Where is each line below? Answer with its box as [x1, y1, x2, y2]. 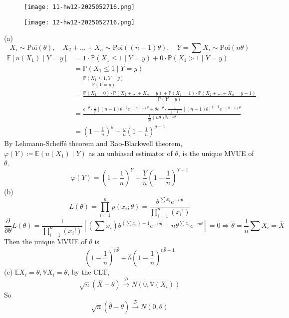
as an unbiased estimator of [88, 148, 173, 158]
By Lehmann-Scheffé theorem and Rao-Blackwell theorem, [4, 138, 183, 148]
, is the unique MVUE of [178, 148, 254, 158]
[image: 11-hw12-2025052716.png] [24, 3, 135, 10]
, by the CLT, [67, 267, 109, 277]
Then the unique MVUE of [4, 236, 87, 246]
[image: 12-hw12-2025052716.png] [24, 18, 135, 26]
